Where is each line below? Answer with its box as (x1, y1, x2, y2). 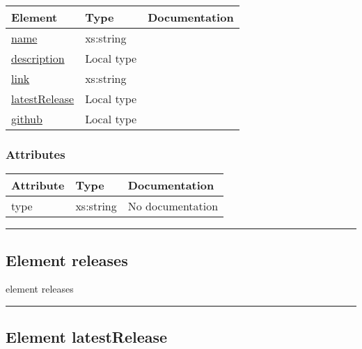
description (11, 50, 65, 66)
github (11, 111, 42, 127)
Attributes (6, 145, 65, 162)
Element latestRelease (6, 326, 168, 348)
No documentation (127, 198, 219, 215)
